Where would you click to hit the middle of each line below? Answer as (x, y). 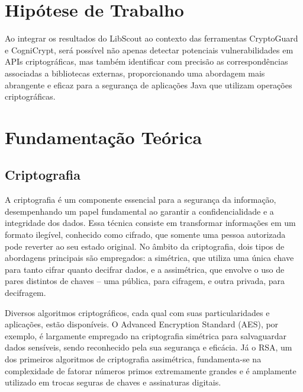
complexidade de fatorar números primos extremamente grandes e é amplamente (151, 370)
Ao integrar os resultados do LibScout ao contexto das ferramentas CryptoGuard (151, 38)
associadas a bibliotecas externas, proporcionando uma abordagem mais (135, 73)
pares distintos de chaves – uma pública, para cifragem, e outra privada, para (145, 281)
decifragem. (25, 293)
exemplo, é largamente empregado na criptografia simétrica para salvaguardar (146, 335)
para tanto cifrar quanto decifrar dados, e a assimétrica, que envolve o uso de (145, 269)
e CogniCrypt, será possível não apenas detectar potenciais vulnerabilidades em (149, 50)
